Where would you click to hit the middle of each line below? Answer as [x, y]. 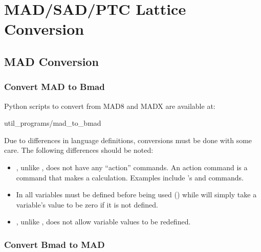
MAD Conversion [51, 61]
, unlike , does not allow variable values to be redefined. [103, 222]
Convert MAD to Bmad [55, 87]
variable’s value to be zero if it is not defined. [87, 204]
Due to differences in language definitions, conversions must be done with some [128, 140]
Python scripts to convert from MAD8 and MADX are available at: [110, 106]
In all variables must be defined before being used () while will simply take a [136, 194]
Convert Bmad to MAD [55, 244]
